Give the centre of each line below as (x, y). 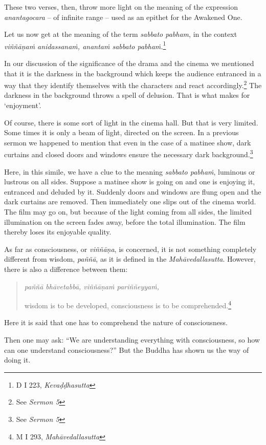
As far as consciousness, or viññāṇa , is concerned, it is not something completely (130, 249)
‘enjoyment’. (23, 105)
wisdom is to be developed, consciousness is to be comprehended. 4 (128, 304)
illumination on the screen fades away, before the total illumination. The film (125, 221)
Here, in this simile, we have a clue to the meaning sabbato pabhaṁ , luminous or (130, 171)
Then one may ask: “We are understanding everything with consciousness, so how (132, 340)
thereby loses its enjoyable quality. (58, 232)
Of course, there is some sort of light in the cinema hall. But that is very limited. (131, 122)
